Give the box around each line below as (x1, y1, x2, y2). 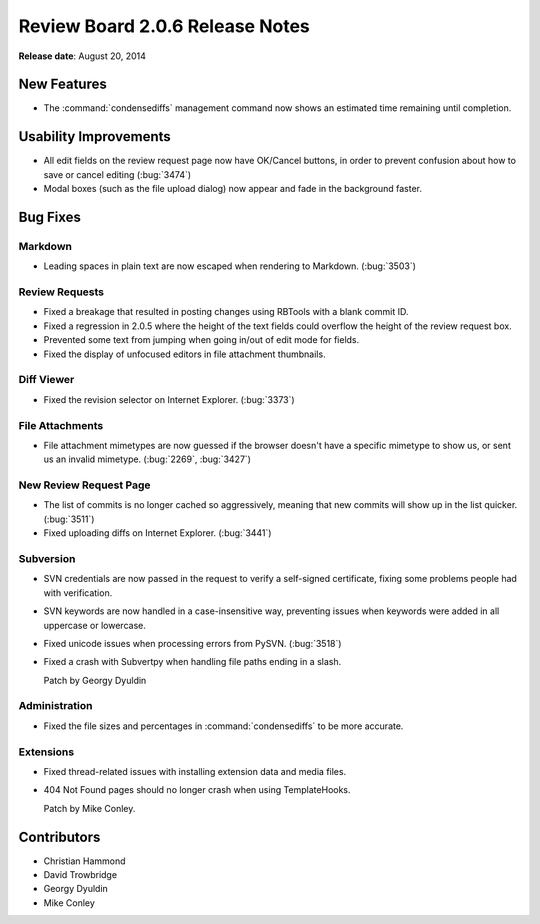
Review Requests (18, 285, 105, 299)
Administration (18, 699, 93, 713)
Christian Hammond (43, 855, 126, 867)
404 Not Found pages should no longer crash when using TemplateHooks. (43, 784, 351, 796)
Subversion (18, 551, 76, 565)
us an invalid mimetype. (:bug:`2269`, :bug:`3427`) (43, 453, 252, 465)
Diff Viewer (18, 373, 75, 387)
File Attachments (18, 418, 104, 432)
